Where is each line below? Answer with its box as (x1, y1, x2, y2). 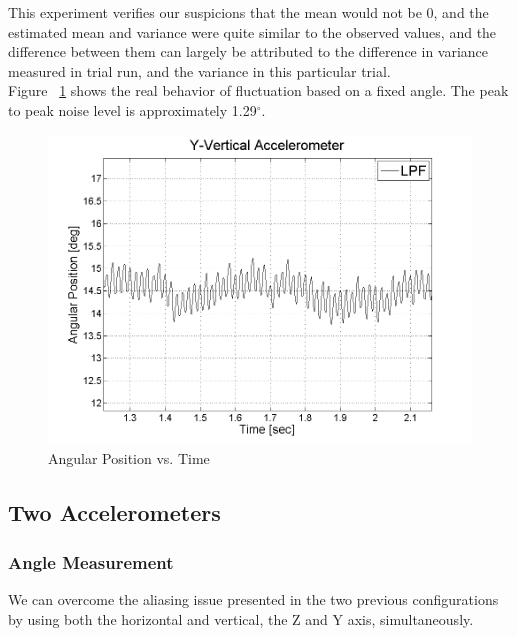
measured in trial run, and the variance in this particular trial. (8, 60, 391, 81)
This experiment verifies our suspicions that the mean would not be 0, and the (8, 2, 489, 22)
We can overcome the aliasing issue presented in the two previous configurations (8, 589, 499, 609)
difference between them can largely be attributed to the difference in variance (8, 41, 489, 62)
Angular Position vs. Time (48, 448, 210, 469)
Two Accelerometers (8, 497, 221, 528)
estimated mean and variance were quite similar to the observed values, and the (8, 21, 497, 42)
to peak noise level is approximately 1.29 (8, 99, 257, 120)
